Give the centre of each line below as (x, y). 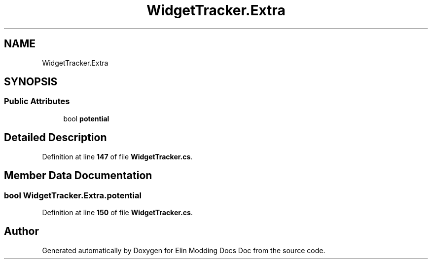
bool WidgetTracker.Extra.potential (73, 195)
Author (21, 231)
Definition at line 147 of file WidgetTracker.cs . (117, 156)
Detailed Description (55, 138)
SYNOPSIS (31, 82)
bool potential (86, 118)
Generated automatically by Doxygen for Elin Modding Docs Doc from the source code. (184, 250)
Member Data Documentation (78, 176)
